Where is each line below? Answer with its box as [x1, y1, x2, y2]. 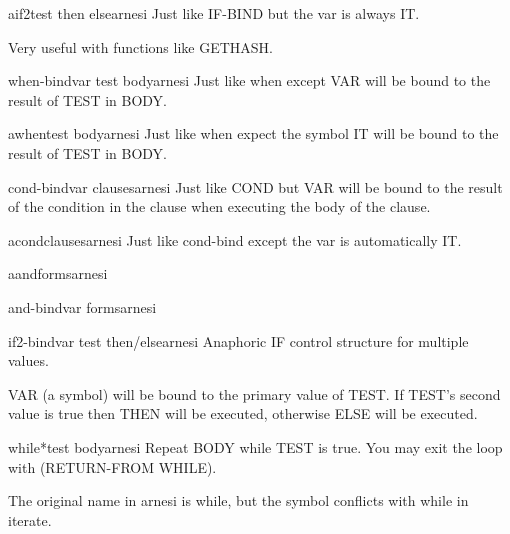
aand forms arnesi [8, 263, 108, 284]
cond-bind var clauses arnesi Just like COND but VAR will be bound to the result [8, 176, 503, 197]
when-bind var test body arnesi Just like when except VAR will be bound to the [8, 70, 491, 91]
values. [8, 350, 49, 371]
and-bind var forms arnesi [8, 296, 157, 317]
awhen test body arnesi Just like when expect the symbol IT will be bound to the [8, 123, 499, 144]
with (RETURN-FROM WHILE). [8, 456, 217, 477]
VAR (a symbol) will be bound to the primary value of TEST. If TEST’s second [8, 383, 501, 404]
